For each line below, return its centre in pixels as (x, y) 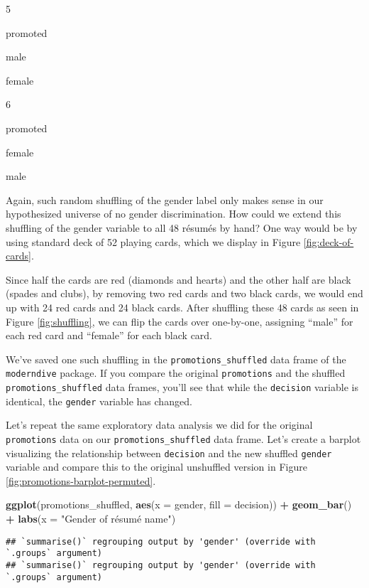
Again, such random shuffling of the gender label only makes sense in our (165, 199)
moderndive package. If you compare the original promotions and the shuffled (176, 373)
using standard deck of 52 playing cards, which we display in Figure (153, 241)
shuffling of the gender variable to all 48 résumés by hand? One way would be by (182, 227)
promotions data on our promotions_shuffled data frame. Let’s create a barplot (183, 438)
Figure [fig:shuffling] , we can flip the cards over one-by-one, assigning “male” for (180, 321)
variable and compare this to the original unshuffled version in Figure (156, 467)
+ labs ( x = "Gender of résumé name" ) (91, 518)
